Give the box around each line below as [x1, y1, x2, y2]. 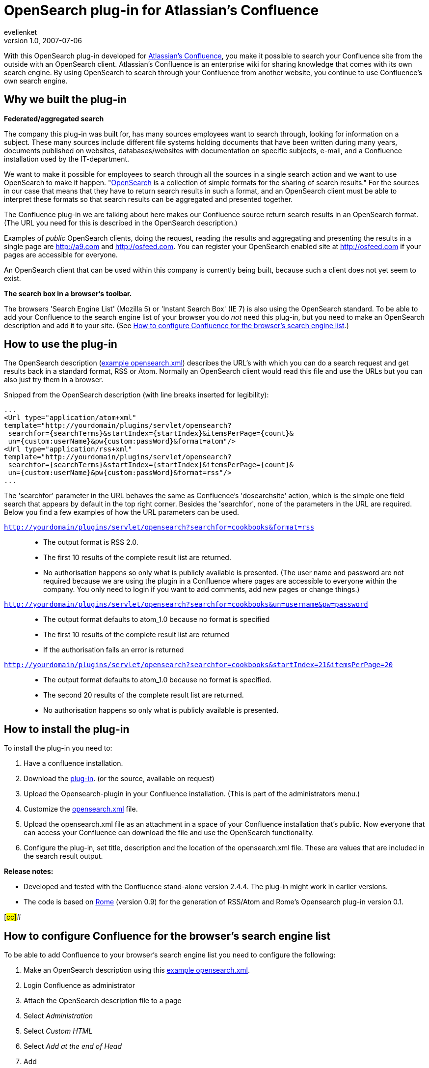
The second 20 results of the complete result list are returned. [43, 691, 244, 700]
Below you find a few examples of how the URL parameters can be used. [4, 508, 239, 517]
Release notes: [4, 867, 54, 876]
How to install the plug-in [4, 723, 130, 735]
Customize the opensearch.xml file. [24, 805, 138, 814]
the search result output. [24, 852, 103, 861]
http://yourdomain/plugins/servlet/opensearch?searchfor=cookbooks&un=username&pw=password [4, 600, 368, 609]
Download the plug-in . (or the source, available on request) [24, 774, 214, 783]
